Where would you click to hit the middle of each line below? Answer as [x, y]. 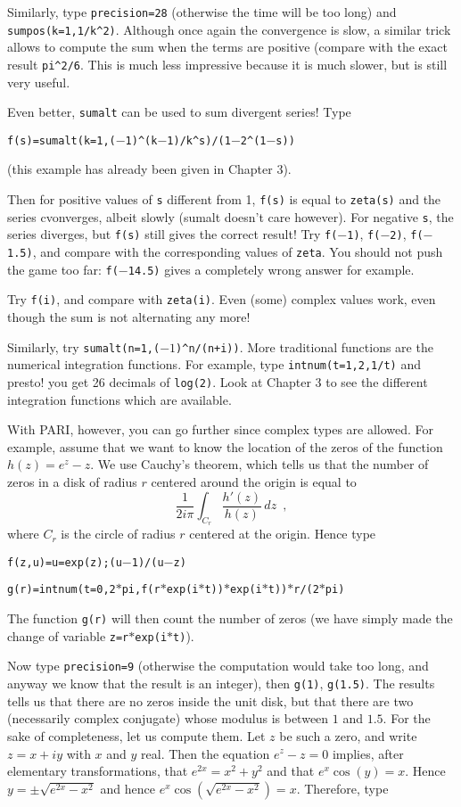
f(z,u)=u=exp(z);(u [65, 562]
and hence [128, 788]
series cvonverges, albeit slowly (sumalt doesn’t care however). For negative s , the [230, 216]
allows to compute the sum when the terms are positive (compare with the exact [227, 47]
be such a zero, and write [348, 735]
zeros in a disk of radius [72, 481]
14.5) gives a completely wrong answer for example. [271, 269]
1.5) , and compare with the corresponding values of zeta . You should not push [225, 252]
